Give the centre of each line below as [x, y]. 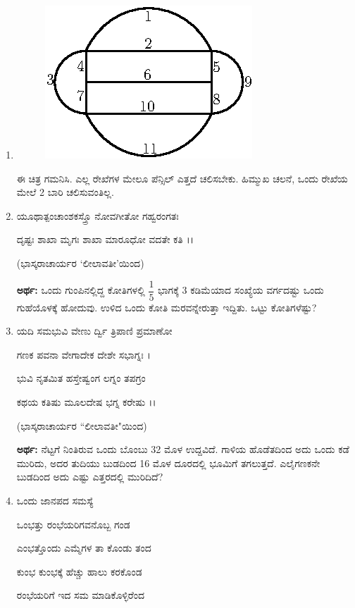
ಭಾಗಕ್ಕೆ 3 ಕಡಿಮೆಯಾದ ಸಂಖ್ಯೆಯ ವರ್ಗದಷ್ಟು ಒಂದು [241, 290]
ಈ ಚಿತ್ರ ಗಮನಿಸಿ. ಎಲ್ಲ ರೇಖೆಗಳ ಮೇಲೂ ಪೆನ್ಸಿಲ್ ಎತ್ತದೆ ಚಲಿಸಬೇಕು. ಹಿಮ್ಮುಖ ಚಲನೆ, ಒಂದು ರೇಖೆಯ [182, 178]
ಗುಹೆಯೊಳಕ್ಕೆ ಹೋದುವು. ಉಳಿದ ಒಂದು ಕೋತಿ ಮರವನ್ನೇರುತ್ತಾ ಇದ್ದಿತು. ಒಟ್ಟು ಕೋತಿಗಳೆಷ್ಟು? [167, 307]
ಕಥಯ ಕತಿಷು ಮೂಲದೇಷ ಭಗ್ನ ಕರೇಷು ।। [86, 402]
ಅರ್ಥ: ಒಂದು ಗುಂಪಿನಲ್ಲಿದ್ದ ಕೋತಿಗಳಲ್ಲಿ [81, 290]
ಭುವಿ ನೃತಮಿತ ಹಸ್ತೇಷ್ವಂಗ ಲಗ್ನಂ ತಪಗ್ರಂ [81, 378]
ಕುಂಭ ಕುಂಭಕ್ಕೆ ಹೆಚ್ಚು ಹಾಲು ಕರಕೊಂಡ [79, 571]
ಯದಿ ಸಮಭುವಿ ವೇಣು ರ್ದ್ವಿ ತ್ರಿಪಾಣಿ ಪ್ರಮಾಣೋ [94, 331]
